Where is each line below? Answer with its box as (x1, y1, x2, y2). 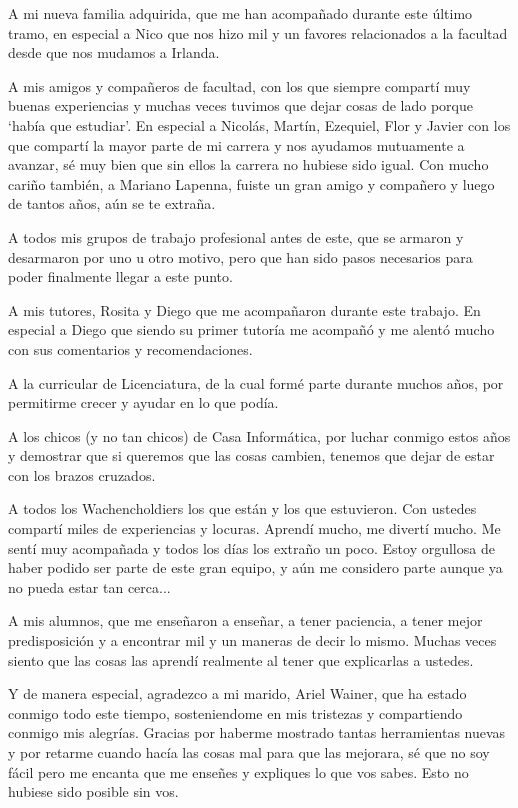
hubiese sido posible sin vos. (8, 781, 179, 802)
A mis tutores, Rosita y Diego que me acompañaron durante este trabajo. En (8, 299, 481, 320)
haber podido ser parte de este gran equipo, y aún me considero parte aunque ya (8, 557, 503, 578)
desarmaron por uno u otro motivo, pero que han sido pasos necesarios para (8, 246, 473, 267)
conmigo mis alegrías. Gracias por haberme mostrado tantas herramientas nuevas (8, 722, 506, 743)
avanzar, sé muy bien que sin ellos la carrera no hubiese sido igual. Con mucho (8, 154, 489, 175)
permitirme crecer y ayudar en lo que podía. (8, 392, 279, 413)
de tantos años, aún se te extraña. (8, 193, 216, 214)
